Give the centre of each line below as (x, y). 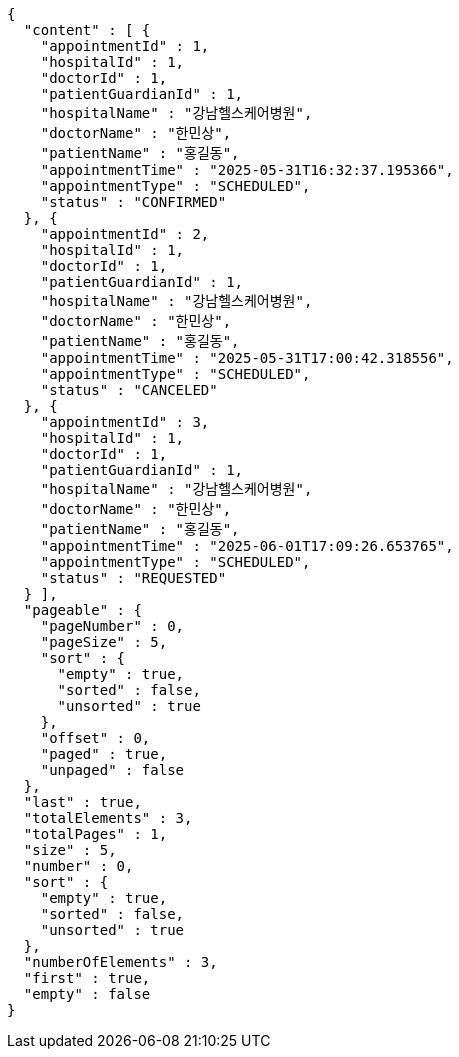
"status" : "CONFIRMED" (133, 202)
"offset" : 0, (95, 738)
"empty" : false (87, 994)
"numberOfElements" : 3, (120, 962)
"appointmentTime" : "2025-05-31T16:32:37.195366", (247, 170)
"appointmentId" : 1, (125, 46)
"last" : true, (82, 802)
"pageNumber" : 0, (112, 626)
